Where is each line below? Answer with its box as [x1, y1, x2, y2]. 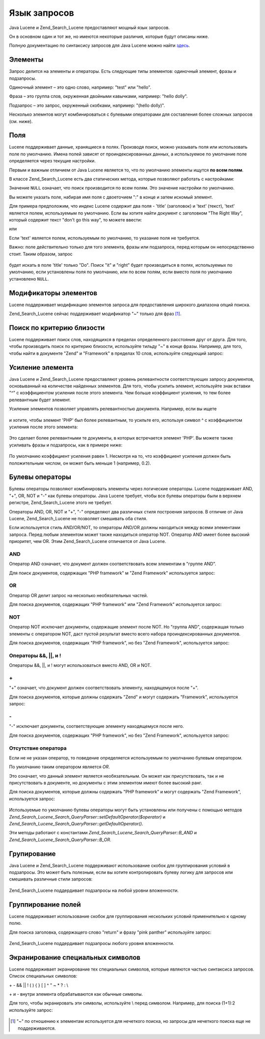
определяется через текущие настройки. [9, 158, 96, 164]
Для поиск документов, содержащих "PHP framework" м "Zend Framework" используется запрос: [9, 570, 215, 576]
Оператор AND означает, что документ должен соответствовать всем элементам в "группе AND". [9, 561, 216, 567]
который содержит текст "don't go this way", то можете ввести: [9, 217, 142, 222]
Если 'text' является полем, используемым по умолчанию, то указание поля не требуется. [9, 235, 200, 241]
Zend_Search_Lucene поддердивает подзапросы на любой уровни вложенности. [9, 887, 179, 893]
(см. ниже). [9, 118, 33, 124]
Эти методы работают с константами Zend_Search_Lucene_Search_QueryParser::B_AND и [9, 830, 197, 836]
